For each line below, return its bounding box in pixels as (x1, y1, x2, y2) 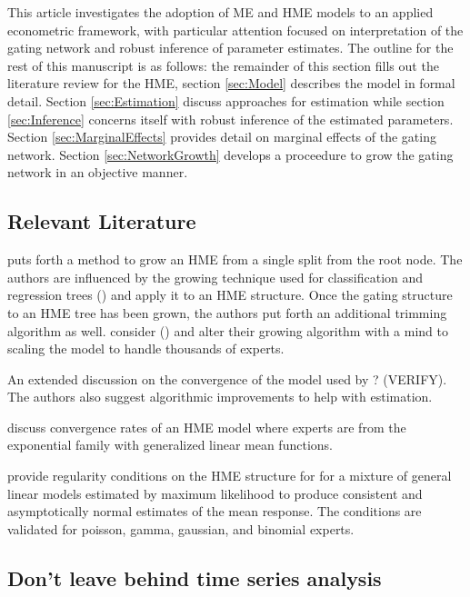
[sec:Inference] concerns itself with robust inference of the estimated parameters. (7, 109, 454, 128)
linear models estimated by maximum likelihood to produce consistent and (7, 483, 423, 502)
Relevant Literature (7, 207, 196, 235)
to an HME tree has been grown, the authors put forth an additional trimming (7, 303, 447, 322)
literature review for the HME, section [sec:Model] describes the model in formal (7, 74, 455, 93)
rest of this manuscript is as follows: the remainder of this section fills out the (7, 55, 439, 75)
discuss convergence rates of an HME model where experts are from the (7, 417, 406, 436)
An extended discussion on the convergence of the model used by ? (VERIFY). (7, 369, 447, 388)
